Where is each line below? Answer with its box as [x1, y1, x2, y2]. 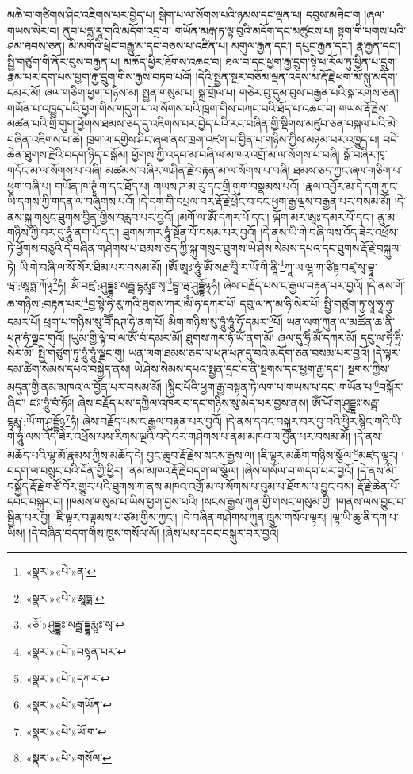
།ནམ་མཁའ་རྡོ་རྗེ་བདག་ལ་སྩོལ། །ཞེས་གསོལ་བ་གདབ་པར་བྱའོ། [127, 462, 354, 479]
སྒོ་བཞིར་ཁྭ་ [343, 146, 388, 163]
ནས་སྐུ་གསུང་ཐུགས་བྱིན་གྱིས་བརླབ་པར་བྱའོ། [7, 208, 174, 225]
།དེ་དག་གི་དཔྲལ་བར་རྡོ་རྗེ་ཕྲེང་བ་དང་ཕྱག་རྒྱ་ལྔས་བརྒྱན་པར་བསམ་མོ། [138, 193, 392, 210]
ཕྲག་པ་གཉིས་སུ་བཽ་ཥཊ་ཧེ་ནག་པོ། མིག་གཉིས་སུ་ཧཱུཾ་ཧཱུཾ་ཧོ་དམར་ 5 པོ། [44, 311, 283, 329]
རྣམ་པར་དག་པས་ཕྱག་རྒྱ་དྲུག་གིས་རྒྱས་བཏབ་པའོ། [7, 68, 192, 85]
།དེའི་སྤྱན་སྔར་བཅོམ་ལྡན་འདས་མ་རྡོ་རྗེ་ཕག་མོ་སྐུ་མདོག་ [195, 68, 398, 85]
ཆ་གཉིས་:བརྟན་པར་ [7, 295, 84, 311]
